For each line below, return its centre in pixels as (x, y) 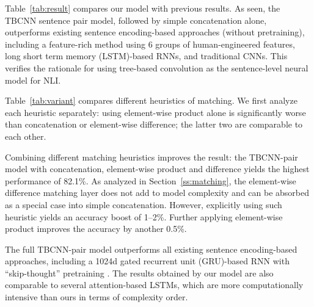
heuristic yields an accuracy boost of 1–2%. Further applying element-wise (144, 216)
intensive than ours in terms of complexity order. (97, 297)
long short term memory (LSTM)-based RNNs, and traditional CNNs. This (146, 56)
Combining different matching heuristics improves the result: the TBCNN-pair (152, 157)
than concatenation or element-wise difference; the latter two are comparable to (154, 124)
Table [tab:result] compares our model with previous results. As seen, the (143, 8)
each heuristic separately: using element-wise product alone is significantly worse (155, 112)
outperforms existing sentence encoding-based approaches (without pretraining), (155, 32)
